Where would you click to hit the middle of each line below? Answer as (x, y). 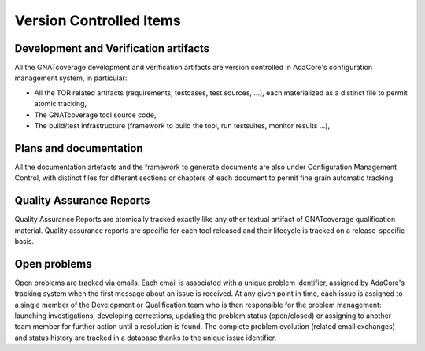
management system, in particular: (71, 78)
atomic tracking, (60, 104)
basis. (24, 241)
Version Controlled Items (98, 20)
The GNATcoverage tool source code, (95, 115)
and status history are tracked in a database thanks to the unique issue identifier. (146, 338)
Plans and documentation (79, 148)
